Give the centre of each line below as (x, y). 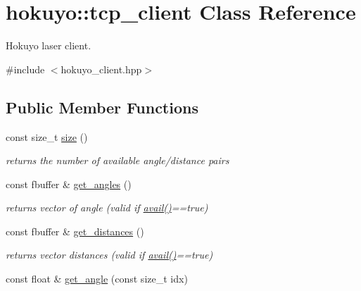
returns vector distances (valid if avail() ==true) (109, 255)
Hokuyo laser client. (49, 45)
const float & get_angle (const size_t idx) (97, 279)
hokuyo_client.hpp (101, 69)
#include (25, 69)
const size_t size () (47, 136)
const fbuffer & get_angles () (69, 184)
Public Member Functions (102, 107)
